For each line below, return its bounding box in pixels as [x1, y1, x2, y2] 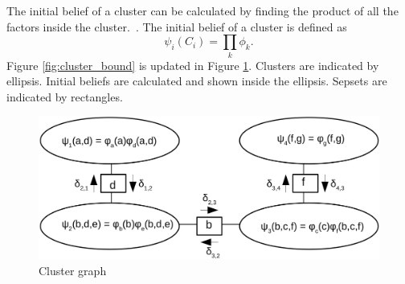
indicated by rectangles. [6, 88, 123, 105]
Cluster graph [39, 261, 107, 278]
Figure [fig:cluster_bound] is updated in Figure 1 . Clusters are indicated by [6, 56, 379, 73]
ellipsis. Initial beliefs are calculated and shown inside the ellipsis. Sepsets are [6, 72, 387, 89]
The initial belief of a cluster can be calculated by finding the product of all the [6, 2, 399, 19]
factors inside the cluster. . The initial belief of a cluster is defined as [6, 18, 347, 35]
